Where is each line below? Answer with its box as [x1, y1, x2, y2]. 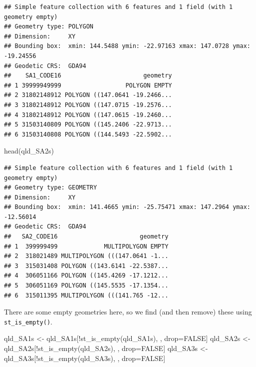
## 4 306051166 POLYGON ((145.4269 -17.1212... [4, 272, 169, 279]
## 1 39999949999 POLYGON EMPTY [4, 81, 172, 89]
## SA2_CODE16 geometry [4, 233, 169, 240]
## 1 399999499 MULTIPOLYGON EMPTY [4, 242, 169, 250]
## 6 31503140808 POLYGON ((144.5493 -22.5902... [4, 130, 172, 138]
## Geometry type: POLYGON [4, 23, 93, 30]
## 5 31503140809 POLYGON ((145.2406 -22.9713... [4, 121, 172, 128]
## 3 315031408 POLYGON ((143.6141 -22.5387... [4, 262, 169, 269]
